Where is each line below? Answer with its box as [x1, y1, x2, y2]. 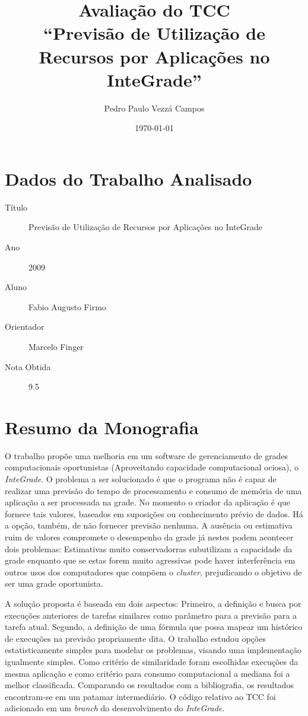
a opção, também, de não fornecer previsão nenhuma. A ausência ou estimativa [5, 519, 293, 532]
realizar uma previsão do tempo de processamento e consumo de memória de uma [5, 484, 302, 497]
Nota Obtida [5, 360, 51, 373]
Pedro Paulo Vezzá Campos [104, 101, 205, 114]
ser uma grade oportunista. [5, 577, 103, 590]
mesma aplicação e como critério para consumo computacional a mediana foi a [5, 667, 290, 679]
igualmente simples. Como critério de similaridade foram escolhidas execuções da [5, 655, 299, 667]
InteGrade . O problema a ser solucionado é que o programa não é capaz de [5, 473, 277, 485]
